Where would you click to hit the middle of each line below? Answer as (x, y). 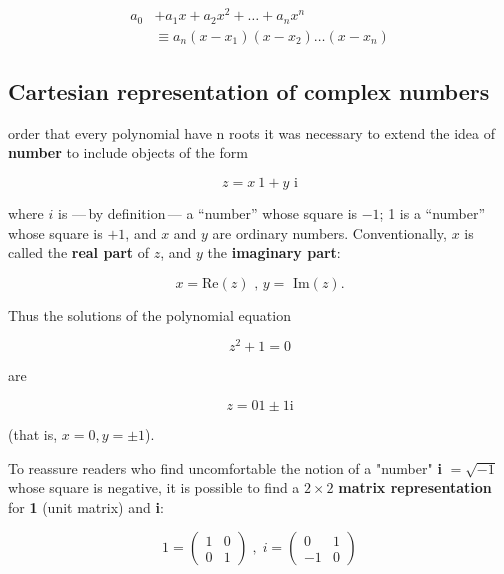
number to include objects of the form (128, 152)
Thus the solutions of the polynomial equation (149, 314)
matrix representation (415, 487)
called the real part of (79, 252)
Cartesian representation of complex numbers (249, 90)
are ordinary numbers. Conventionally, (329, 232)
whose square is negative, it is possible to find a (154, 487)
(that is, (33, 434)
